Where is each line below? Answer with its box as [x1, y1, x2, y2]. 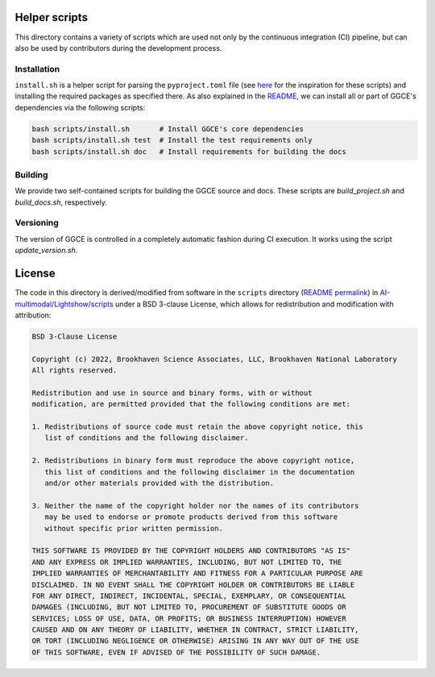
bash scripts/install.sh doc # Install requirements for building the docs [31, 147, 346, 156]
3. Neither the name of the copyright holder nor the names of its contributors [31, 500, 359, 510]
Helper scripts [14, 10, 89, 24]
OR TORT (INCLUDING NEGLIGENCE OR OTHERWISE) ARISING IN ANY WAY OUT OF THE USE [31, 637, 359, 646]
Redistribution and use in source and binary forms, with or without [31, 388, 313, 397]
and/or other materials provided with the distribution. [44, 479, 275, 488]
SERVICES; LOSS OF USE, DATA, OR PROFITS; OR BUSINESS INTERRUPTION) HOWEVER [31, 613, 346, 623]
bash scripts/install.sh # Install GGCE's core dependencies [31, 124, 304, 133]
